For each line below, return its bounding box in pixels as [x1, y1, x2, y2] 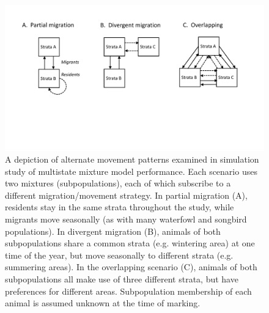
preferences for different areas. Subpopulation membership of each [5, 284, 252, 297]
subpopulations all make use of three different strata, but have [5, 273, 238, 285]
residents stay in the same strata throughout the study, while [5, 201, 234, 213]
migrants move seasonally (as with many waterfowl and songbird [5, 213, 247, 226]
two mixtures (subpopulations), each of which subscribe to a [5, 177, 231, 190]
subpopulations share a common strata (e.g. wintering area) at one [5, 237, 255, 249]
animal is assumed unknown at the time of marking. [5, 296, 201, 309]
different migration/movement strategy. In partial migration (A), [5, 188, 248, 201]
